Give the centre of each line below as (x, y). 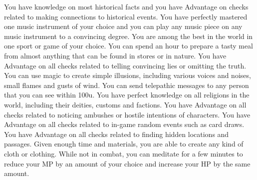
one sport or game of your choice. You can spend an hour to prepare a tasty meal (129, 46)
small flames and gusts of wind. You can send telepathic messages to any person (127, 85)
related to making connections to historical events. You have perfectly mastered (126, 16)
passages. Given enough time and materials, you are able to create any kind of (124, 144)
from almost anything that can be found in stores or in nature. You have (115, 55)
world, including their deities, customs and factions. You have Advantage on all (125, 104)
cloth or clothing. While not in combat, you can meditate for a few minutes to (124, 153)
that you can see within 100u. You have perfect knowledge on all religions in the (127, 95)
